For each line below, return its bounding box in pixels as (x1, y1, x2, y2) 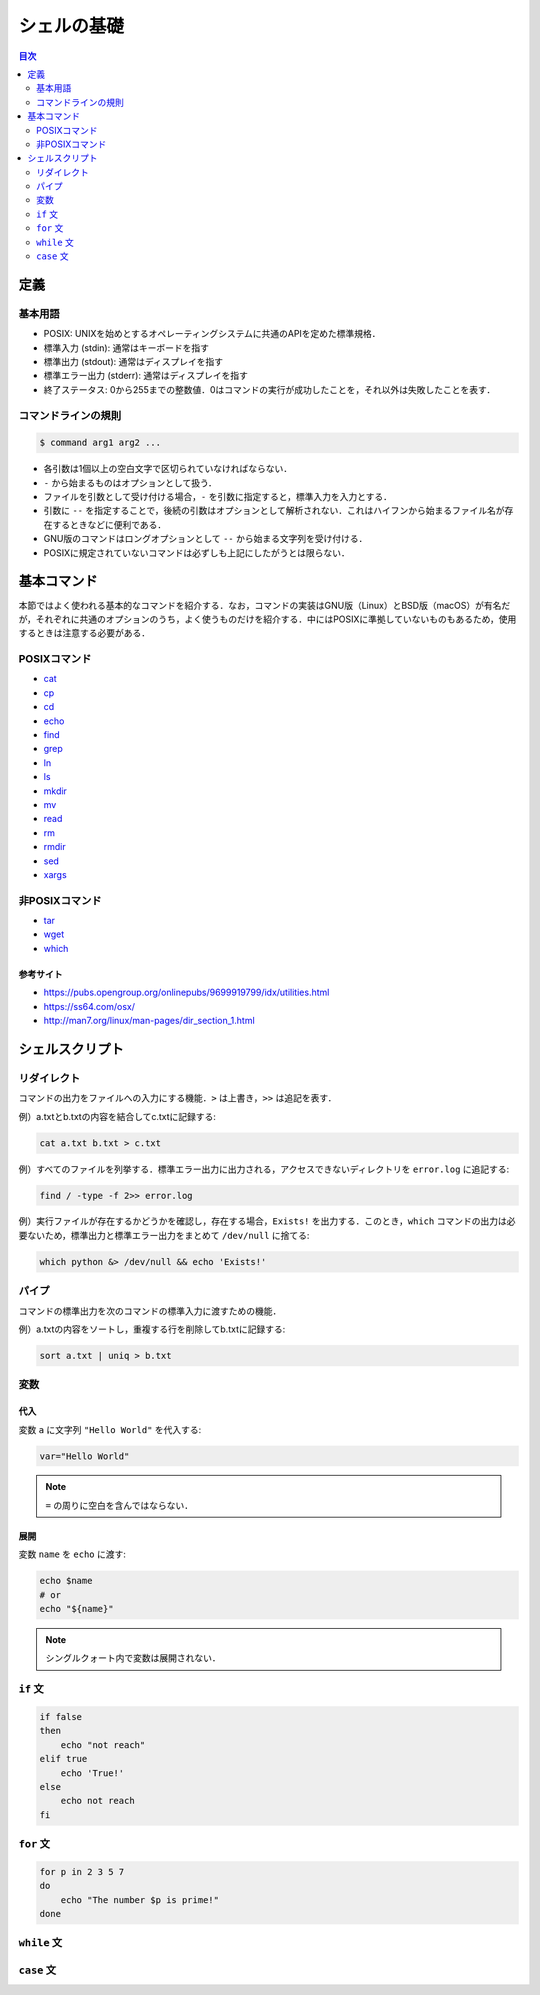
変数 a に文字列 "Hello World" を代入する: (18, 1423, 202, 1435)
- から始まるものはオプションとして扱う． (43, 476, 217, 489)
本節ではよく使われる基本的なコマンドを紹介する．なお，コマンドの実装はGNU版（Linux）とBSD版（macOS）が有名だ (18, 599, 511, 611)
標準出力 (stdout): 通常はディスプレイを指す (43, 355, 224, 367)
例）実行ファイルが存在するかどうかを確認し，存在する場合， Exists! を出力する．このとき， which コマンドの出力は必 (18, 1215, 516, 1227)
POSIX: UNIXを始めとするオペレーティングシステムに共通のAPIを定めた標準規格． (43, 328, 381, 340)
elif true (39, 1753, 88, 1765)
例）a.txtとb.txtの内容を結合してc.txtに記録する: (18, 1110, 217, 1122)
